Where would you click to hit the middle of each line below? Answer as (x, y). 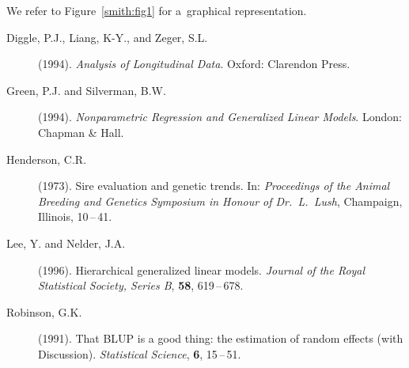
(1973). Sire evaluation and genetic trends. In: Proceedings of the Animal (214, 186)
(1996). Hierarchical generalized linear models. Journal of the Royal (202, 269)
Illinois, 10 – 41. (75, 216)
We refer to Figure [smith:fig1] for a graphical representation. (157, 10)
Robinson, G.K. (44, 311)
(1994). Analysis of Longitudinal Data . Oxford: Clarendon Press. (194, 64)
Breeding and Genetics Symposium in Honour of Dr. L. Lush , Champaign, (220, 201)
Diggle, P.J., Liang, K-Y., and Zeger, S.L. (107, 37)
